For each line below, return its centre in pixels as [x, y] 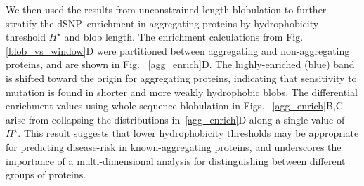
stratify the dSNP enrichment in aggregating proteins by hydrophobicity [162, 23]
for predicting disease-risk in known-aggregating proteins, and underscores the [174, 146]
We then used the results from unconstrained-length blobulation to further [166, 9]
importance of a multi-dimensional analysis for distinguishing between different [176, 160]
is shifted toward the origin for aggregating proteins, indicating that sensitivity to [181, 78]
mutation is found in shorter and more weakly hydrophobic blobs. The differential [182, 92]
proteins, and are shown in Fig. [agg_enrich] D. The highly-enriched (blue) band [180, 64]
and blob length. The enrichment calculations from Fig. [184, 37]
